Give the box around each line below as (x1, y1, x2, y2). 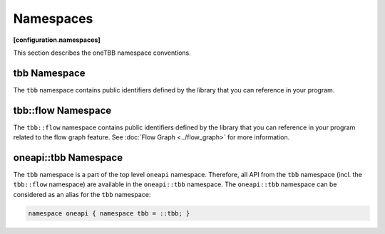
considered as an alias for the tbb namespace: (13, 190, 151, 198)
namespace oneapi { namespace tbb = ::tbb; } (28, 209, 190, 217)
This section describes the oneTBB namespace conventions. (13, 48, 192, 57)
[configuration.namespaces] (13, 36, 101, 44)
